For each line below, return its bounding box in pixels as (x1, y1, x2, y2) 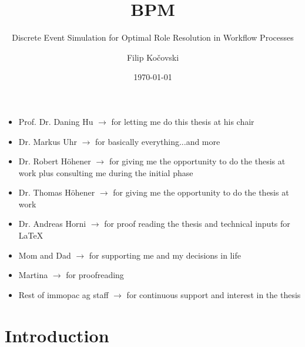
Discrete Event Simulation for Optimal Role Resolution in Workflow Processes (12, 31, 294, 44)
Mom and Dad (18, 249, 71, 261)
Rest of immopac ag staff (18, 288, 109, 300)
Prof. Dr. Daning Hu (18, 115, 93, 127)
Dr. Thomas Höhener (18, 186, 95, 199)
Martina (18, 269, 48, 281)
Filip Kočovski (126, 51, 179, 63)
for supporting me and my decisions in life (89, 249, 241, 261)
